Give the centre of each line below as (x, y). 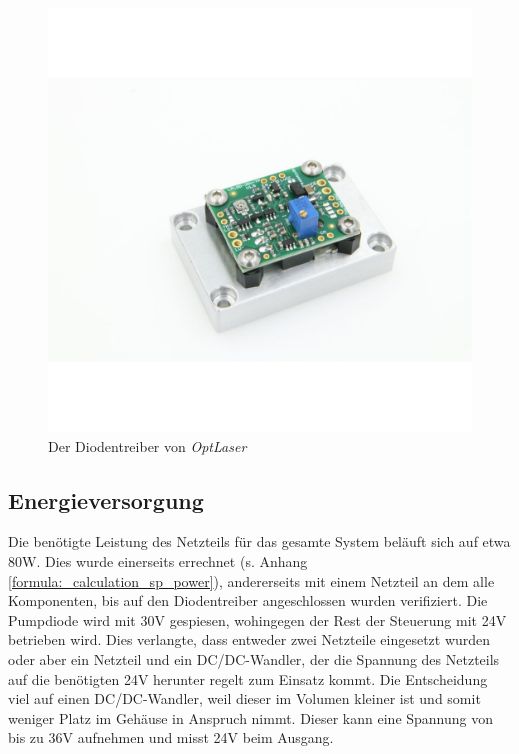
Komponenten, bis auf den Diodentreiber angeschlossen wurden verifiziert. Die (248, 600)
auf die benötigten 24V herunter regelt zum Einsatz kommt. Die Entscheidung (248, 678)
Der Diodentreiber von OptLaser (147, 445)
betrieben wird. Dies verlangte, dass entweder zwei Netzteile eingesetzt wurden (249, 639)
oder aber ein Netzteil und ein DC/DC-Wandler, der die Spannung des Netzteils (254, 658)
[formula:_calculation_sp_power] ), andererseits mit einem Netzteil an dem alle (251, 580)
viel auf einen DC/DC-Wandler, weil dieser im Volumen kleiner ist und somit (244, 698)
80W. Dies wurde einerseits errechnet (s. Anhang (158, 560)
